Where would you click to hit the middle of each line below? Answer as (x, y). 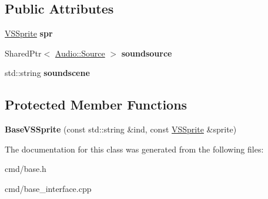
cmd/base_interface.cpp (48, 188)
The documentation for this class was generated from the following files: (134, 149)
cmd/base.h (26, 169)
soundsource (147, 53)
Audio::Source (80, 53)
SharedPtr (23, 53)
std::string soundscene (47, 73)
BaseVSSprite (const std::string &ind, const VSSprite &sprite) (121, 129)
